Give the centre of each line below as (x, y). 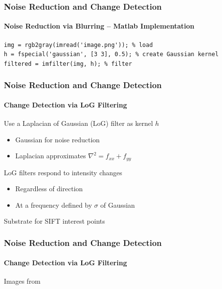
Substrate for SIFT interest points (55, 221)
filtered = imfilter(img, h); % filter (68, 64)
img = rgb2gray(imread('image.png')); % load (78, 45)
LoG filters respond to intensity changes (63, 172)
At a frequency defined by (54, 205)
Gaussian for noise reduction (58, 139)
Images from (22, 281)
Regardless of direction (49, 189)
